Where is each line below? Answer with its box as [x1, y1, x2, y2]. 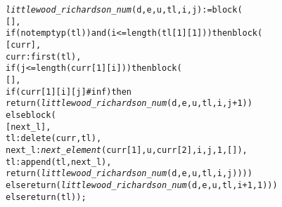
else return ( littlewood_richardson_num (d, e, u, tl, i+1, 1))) [6, 180, 278, 190]
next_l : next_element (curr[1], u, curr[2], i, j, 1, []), [6, 145, 248, 155]
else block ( [6, 109, 56, 120]
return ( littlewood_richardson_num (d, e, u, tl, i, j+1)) [6, 98, 252, 109]
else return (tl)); [6, 192, 86, 202]
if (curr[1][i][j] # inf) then [6, 86, 132, 97]
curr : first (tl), [6, 51, 82, 62]
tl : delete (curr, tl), [6, 133, 102, 144]
